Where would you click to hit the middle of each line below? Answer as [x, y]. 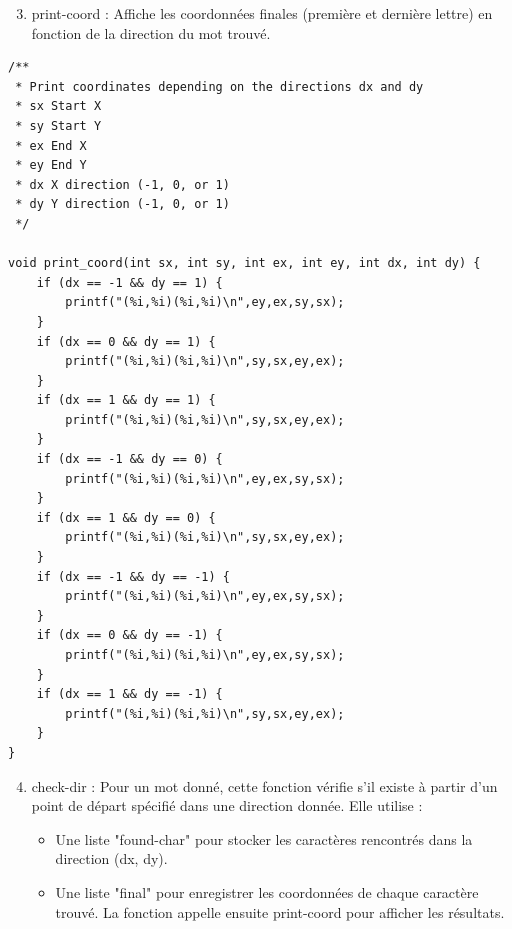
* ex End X [51, 145]
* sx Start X [58, 106]
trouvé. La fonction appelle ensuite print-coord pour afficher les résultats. [280, 911]
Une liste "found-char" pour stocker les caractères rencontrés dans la [264, 838]
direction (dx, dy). [111, 858]
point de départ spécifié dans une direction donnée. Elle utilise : [227, 805]
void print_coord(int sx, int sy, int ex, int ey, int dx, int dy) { [244, 263]
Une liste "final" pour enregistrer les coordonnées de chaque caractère [267, 891]
